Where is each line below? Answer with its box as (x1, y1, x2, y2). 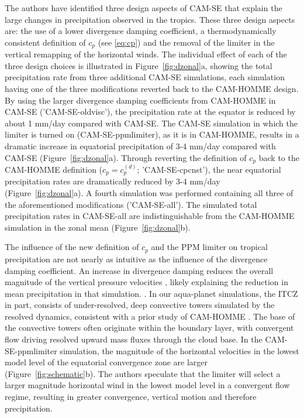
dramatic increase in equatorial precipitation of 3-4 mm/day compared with (5, 139, 276, 152)
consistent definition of (5, 36, 86, 48)
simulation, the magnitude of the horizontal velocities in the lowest (60, 344, 299, 357)
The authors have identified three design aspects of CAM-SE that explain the (5, 2, 282, 13)
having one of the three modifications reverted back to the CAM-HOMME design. (5, 83, 299, 95)
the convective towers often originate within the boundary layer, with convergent (5, 321, 294, 334)
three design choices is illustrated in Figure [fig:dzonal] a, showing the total (5, 59, 272, 71)
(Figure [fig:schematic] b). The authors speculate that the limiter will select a (5, 367, 281, 379)
